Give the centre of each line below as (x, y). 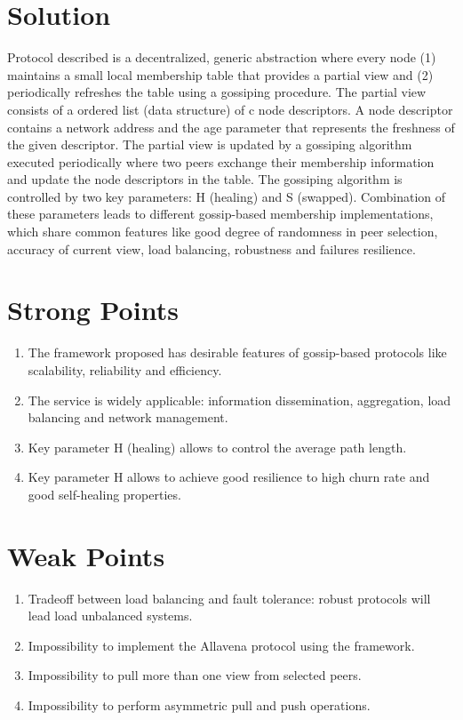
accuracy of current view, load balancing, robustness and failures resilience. (212, 248)
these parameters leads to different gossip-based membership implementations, (220, 214)
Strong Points (93, 310)
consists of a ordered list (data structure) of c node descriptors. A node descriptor (230, 109)
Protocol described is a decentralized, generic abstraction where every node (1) (222, 57)
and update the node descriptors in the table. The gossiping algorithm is (205, 179)
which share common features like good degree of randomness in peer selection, (223, 232)
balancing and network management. (128, 417)
